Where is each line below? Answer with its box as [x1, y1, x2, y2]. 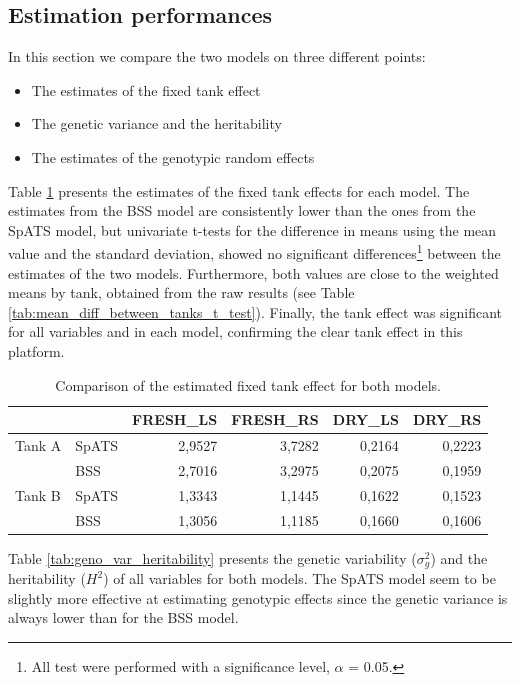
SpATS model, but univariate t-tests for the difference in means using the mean [8, 219, 497, 240]
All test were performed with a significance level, [31, 655, 330, 676]
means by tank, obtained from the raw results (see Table [8, 282, 355, 303]
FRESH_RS [231, 409, 319, 430]
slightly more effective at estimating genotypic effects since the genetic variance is [8, 587, 508, 608]
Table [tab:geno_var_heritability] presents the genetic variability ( [8, 547, 417, 568]
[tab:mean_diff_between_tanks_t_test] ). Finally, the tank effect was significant [8, 301, 503, 322]
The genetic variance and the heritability [31, 113, 282, 134]
